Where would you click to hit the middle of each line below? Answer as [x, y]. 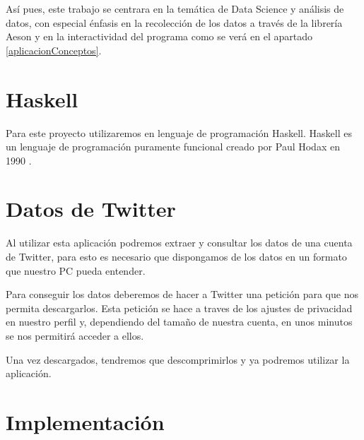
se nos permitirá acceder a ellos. [75, 335]
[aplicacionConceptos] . [54, 50]
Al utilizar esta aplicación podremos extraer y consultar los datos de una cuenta [179, 243]
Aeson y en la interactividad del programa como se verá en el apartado [159, 36]
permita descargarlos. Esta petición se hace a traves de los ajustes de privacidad [179, 308]
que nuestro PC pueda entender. [76, 270]
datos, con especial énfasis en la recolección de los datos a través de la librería [174, 22]
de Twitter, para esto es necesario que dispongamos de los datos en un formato [176, 256]
